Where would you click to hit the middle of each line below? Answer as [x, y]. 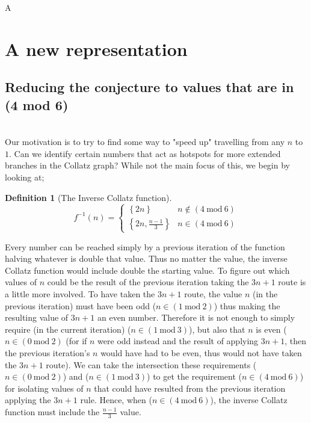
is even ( [271, 329]
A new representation [96, 48]
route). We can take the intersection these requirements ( [151, 364]
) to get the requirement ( [194, 376]
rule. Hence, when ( [116, 400]
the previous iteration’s [48, 353]
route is [292, 282]
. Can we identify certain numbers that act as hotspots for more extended [145, 153]
